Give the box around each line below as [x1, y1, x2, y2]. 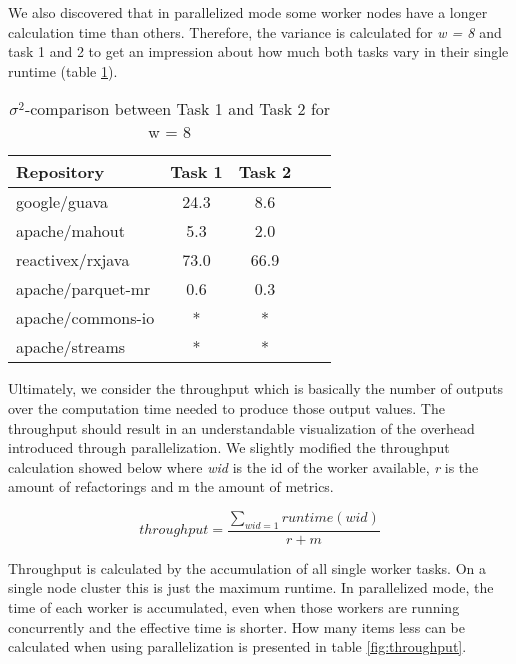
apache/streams [16, 335, 126, 359]
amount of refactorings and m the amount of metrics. [8, 476, 334, 497]
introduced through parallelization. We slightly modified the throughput [8, 437, 450, 458]
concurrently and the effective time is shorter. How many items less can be [8, 616, 466, 637]
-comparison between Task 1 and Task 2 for [24, 97, 331, 121]
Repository [16, 160, 105, 184]
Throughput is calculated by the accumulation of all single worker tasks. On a [8, 557, 486, 578]
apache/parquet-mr [16, 277, 151, 301]
